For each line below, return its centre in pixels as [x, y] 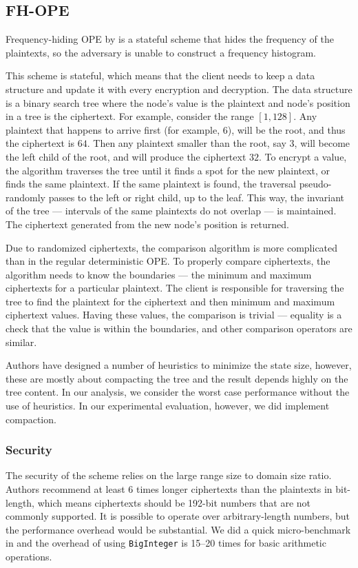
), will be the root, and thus [286, 129]
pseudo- [315, 184]
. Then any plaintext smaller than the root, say [187, 143]
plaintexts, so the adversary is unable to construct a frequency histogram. [161, 52]
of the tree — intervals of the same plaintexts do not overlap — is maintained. [171, 211]
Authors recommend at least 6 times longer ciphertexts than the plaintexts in [169, 489]
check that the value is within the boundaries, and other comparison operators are [179, 328]
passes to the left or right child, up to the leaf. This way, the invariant [197, 197]
